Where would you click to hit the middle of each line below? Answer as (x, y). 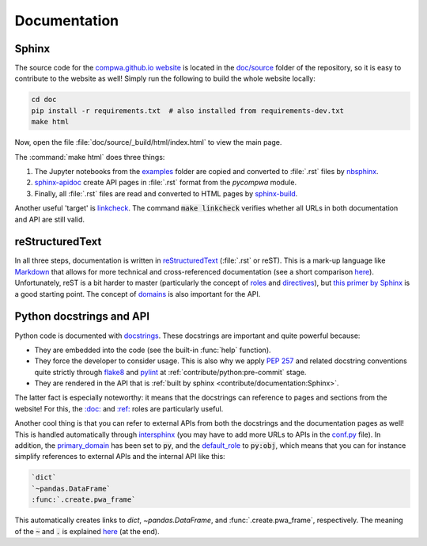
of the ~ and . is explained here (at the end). (87, 531)
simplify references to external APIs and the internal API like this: (120, 457)
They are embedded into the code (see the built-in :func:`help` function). (153, 350)
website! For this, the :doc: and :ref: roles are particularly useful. (119, 408)
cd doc (44, 100)
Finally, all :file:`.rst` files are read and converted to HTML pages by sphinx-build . (166, 193)
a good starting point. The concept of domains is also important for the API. (138, 294)
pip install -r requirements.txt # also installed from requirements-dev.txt (187, 110)
